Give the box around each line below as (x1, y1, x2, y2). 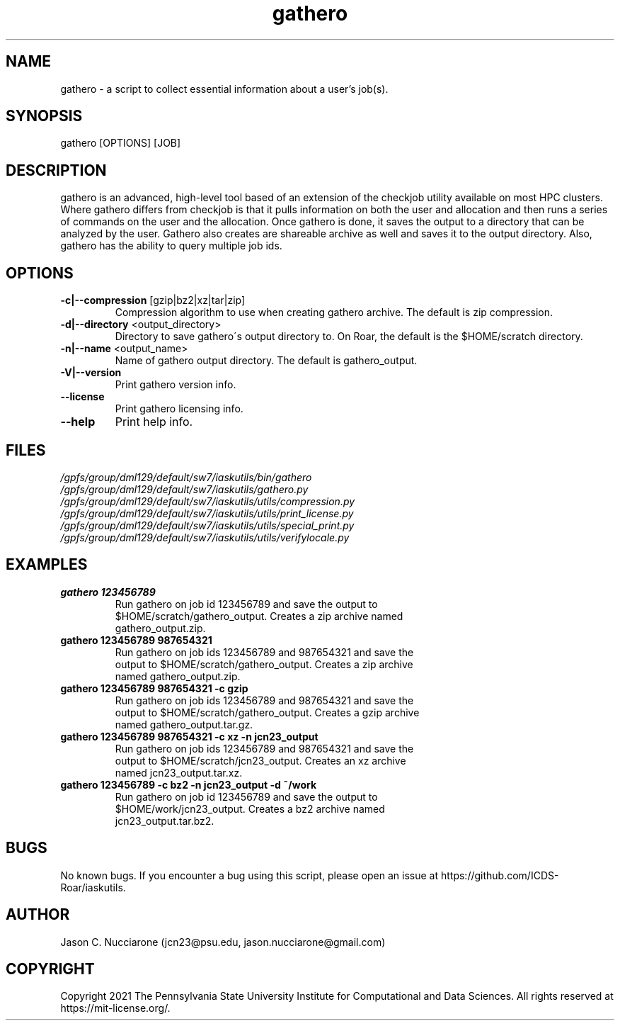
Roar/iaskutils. (60, 881, 126, 893)
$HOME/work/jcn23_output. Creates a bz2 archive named (115, 802, 385, 815)
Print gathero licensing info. (115, 402, 243, 415)
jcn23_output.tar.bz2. (115, 814, 214, 827)
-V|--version (60, 366, 122, 379)
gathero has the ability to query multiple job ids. (60, 239, 282, 252)
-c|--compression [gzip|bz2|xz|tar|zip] (60, 294, 246, 307)
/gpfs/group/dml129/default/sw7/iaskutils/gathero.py (60, 483, 309, 495)
